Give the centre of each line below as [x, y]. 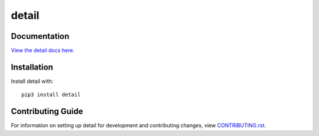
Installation [32, 67]
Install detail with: [32, 81]
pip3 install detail [51, 95]
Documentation [40, 36]
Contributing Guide [47, 112]
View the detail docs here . [43, 51]
